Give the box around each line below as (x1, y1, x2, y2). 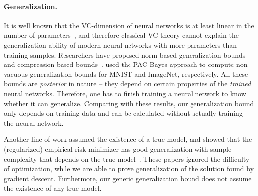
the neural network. (4, 117, 64, 128)
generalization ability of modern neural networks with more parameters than (4, 39, 237, 50)
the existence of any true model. (4, 183, 102, 193)
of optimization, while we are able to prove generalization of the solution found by (4, 163, 254, 174)
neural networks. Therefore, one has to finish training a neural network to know (4, 88, 246, 98)
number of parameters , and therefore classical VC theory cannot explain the (4, 30, 239, 40)
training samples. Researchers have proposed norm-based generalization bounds (4, 49, 246, 60)
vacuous (4, 68, 28, 79)
